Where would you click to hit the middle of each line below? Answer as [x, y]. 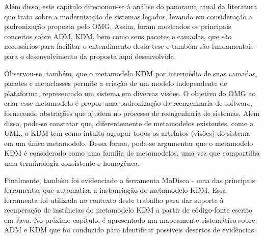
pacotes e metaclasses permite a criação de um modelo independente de [116, 83]
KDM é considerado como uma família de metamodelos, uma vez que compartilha [132, 153]
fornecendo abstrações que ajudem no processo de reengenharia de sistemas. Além [132, 113]
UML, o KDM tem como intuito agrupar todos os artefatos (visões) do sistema [127, 133]
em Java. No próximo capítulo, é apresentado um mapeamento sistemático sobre [130, 219]
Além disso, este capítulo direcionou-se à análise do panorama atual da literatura [131, 6]
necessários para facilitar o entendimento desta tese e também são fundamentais [129, 46]
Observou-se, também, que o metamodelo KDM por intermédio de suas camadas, [131, 73]
